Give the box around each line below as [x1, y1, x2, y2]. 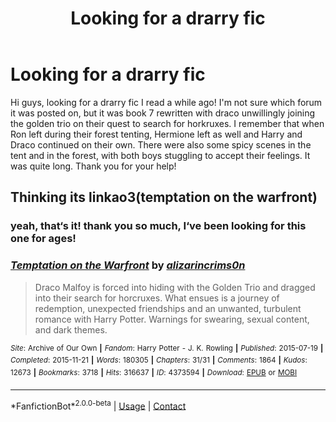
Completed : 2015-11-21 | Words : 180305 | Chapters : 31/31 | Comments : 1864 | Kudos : [10, 355, 308, 366]
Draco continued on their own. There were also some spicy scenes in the [10, 138, 312, 151]
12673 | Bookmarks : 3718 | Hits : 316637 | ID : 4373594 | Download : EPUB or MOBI [10, 367, 298, 377]
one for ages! [10, 232, 77, 246]
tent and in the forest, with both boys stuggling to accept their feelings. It [10, 149, 311, 161]
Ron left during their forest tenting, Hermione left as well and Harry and [10, 128, 303, 140]
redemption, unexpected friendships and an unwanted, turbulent [34, 302, 302, 314]
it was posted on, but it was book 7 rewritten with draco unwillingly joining [10, 107, 316, 119]
